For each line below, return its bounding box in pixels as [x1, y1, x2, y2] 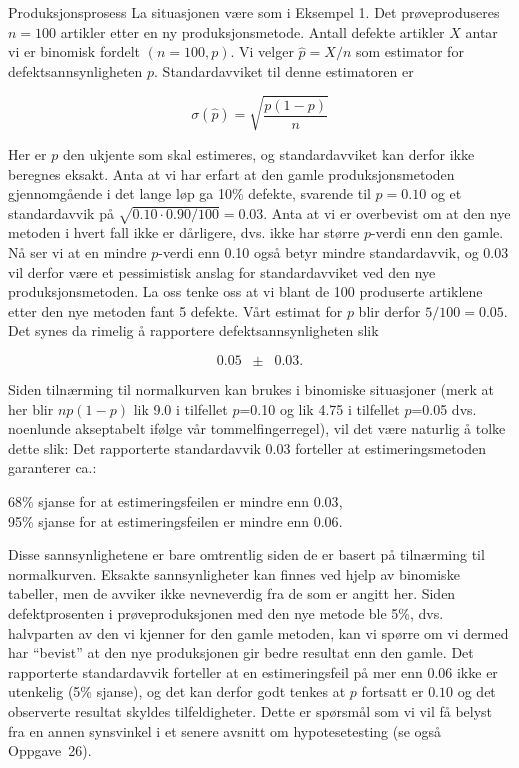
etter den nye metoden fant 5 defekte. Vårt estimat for [8, 300, 343, 321]
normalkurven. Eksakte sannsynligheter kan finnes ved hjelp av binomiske [8, 563, 460, 584]
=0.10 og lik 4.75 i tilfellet [239, 398, 400, 419]
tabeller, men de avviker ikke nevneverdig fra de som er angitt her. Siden [8, 583, 456, 604]
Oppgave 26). [8, 740, 92, 761]
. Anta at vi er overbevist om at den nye [263, 202, 511, 223]
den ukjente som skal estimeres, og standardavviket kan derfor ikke [62, 143, 475, 164]
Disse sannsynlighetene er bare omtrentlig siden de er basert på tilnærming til [8, 544, 485, 565]
